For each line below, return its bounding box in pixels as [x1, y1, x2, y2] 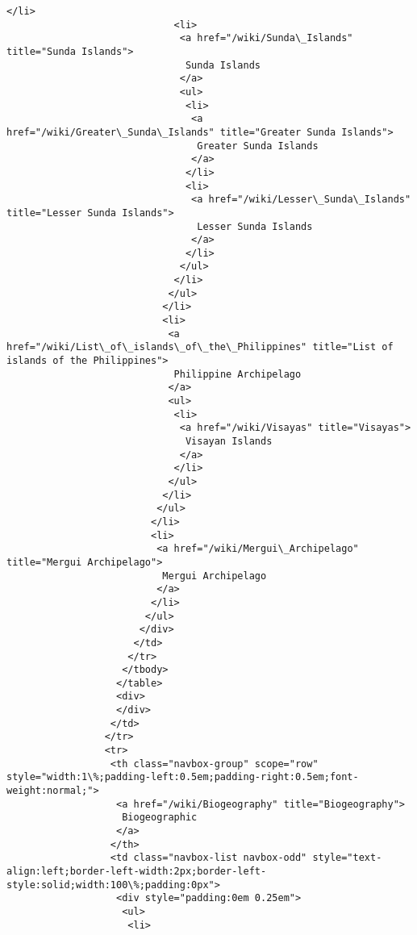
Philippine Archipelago [173, 368, 302, 380]
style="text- [312, 852, 382, 864]
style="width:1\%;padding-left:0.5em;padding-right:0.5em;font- [6, 771, 359, 783]
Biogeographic [122, 812, 198, 824]
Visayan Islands [185, 436, 273, 447]
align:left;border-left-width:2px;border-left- [6, 866, 267, 877]
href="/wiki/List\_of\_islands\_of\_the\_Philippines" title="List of [6, 341, 394, 353]
